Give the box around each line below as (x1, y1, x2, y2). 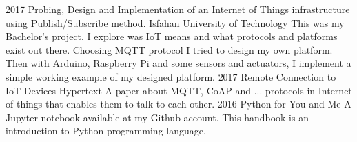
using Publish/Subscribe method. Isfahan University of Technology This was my (6, 15, 345, 30)
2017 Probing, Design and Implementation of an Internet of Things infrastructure (6, 2, 350, 16)
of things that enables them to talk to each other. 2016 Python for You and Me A (6, 97, 351, 111)
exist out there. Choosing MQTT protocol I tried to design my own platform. (6, 42, 333, 57)
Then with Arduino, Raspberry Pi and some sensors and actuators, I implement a (6, 56, 351, 70)
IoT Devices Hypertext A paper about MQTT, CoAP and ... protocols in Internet (6, 83, 352, 97)
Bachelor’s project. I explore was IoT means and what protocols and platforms (6, 29, 338, 43)
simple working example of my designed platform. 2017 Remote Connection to (6, 69, 336, 83)
